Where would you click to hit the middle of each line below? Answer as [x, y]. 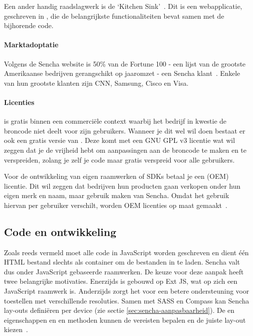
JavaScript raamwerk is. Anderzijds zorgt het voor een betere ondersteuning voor [126, 291]
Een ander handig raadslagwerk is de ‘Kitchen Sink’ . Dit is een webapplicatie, [123, 6]
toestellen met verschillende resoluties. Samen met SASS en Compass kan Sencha [127, 300]
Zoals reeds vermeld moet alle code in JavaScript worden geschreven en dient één [126, 252]
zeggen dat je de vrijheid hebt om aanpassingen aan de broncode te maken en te [125, 150]
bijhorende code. [29, 25]
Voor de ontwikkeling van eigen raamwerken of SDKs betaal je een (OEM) [116, 176]
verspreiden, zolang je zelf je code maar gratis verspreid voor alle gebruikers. [119, 159]
